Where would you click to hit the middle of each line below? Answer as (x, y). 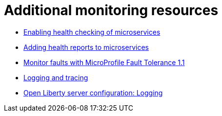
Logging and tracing (56, 77)
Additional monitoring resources (111, 10)
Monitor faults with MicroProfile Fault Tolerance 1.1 (104, 62)
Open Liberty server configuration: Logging (93, 93)
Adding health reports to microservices (86, 47)
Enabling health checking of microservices (92, 32)
